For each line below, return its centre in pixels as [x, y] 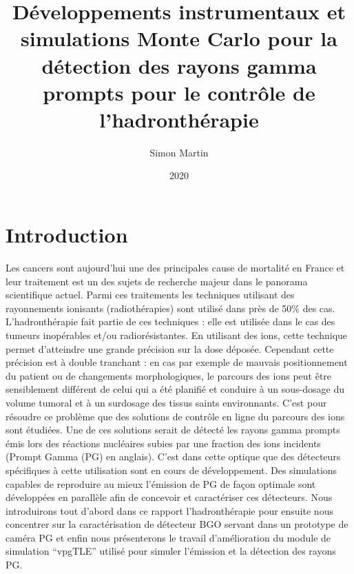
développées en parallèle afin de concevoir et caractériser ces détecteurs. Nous [169, 497]
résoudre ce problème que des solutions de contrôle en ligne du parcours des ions [175, 416]
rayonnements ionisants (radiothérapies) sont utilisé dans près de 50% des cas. [170, 308]
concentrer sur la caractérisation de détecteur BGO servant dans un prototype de [177, 524]
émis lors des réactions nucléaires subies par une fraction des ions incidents [163, 443]
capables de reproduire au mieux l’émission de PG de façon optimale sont [161, 483]
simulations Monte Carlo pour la [179, 38]
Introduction [67, 235]
